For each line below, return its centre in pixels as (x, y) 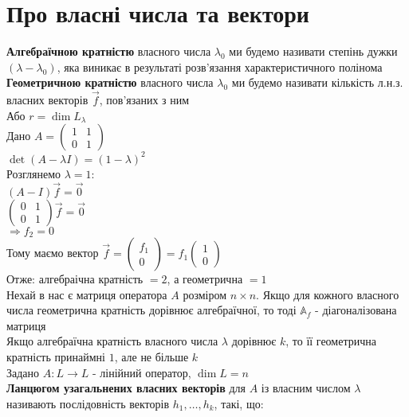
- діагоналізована (356, 310)
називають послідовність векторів (88, 403)
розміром (205, 294)
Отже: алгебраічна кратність (75, 279)
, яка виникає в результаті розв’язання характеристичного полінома (220, 66)
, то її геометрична (331, 341)
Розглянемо (33, 173)
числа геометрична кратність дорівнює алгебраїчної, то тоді (151, 310)
